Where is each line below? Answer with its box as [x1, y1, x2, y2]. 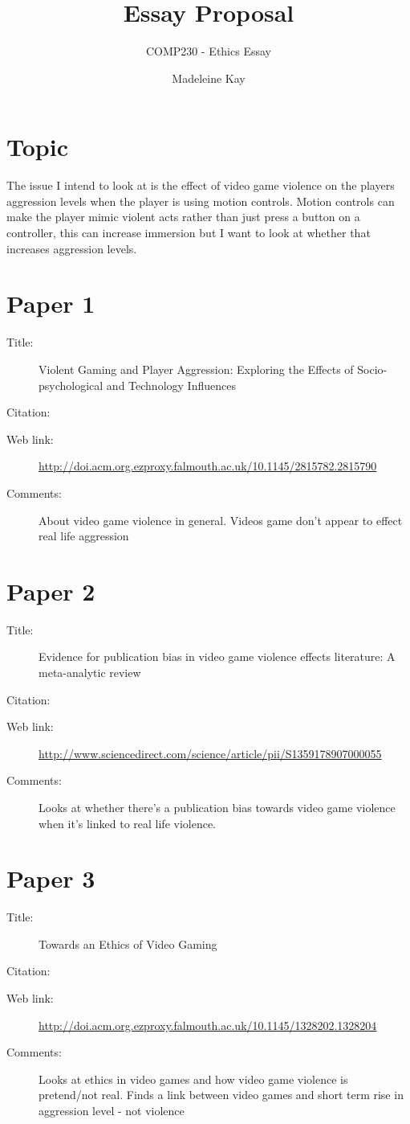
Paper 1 [6, 287, 95, 320]
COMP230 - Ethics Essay [146, 43, 271, 59]
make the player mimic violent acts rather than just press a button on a [6, 208, 360, 225]
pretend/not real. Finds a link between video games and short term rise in [39, 1086, 404, 1103]
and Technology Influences [106, 376, 236, 393]
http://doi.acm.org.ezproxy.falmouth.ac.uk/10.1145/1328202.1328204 [39, 1016, 377, 1033]
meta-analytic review [39, 664, 141, 680]
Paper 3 [6, 862, 95, 895]
